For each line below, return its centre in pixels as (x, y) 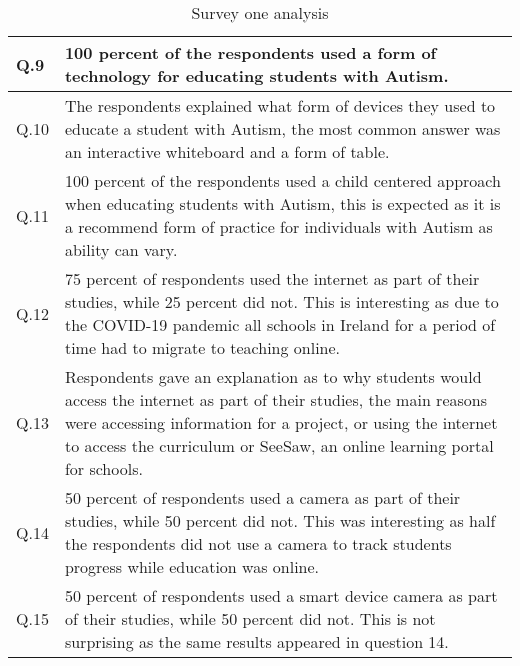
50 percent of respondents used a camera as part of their (262, 497)
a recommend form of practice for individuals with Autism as (278, 226)
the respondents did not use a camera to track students (258, 543)
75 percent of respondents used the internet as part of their (272, 278)
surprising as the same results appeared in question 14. (256, 641)
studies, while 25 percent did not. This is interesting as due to (281, 301)
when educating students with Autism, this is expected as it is (282, 203)
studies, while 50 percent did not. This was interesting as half (280, 520)
